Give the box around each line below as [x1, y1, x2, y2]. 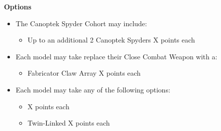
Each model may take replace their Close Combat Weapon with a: [15, 51, 218, 61]
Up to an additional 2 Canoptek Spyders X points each [27, 35, 195, 45]
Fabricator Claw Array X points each [27, 68, 141, 78]
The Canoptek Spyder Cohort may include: [15, 18, 147, 28]
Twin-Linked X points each [27, 118, 110, 128]
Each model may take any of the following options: [15, 84, 170, 94]
